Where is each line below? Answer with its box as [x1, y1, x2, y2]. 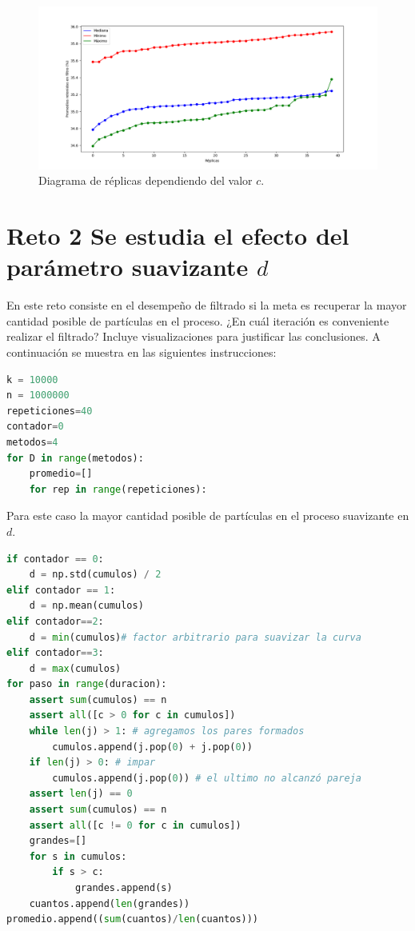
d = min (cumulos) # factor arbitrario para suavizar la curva [29, 631, 361, 643]
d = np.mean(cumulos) [29, 600, 144, 612]
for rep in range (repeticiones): [29, 483, 207, 495]
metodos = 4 [6, 436, 58, 448]
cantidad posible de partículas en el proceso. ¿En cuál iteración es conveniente [6, 312, 389, 329]
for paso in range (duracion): [6, 678, 167, 690]
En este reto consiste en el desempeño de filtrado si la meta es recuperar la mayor [6, 297, 407, 314]
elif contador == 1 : [6, 584, 116, 596]
